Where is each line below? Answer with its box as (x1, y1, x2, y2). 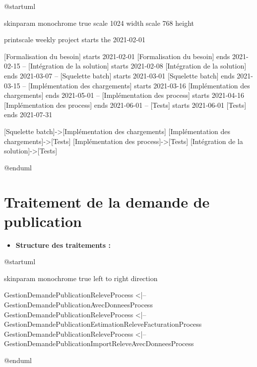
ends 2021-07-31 (4, 109, 53, 120)
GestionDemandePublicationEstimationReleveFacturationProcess (4, 319, 202, 329)
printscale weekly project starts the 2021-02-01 (4, 34, 145, 45)
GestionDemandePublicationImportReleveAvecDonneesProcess (4, 338, 194, 349)
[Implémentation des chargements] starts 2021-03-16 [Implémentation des (28, 80, 250, 90)
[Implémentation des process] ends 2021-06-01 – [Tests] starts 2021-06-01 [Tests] (4, 99, 247, 110)
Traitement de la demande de (4, 191, 210, 212)
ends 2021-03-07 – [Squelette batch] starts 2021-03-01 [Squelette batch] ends (4, 70, 235, 80)
